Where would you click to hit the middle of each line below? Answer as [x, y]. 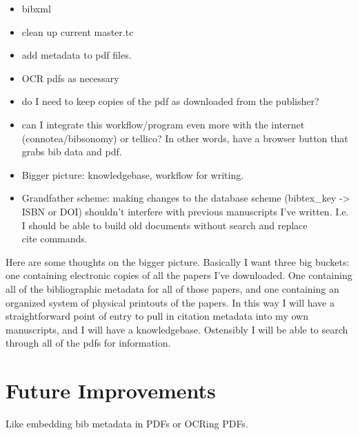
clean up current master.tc [78, 31]
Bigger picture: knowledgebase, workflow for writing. [133, 174]
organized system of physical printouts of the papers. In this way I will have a [170, 302]
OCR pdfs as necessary [70, 78]
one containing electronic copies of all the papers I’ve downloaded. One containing [179, 275]
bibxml [36, 8]
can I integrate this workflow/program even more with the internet [163, 124]
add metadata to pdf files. [77, 55]
